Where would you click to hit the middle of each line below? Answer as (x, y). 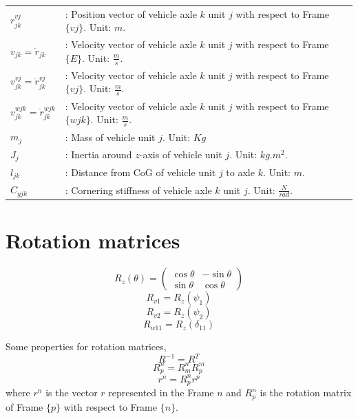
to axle (240, 172)
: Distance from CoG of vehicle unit (140, 172)
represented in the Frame (161, 393)
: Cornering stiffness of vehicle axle (138, 190)
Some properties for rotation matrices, (86, 346)
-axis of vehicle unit (181, 154)
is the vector (72, 393)
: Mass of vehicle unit (110, 137)
